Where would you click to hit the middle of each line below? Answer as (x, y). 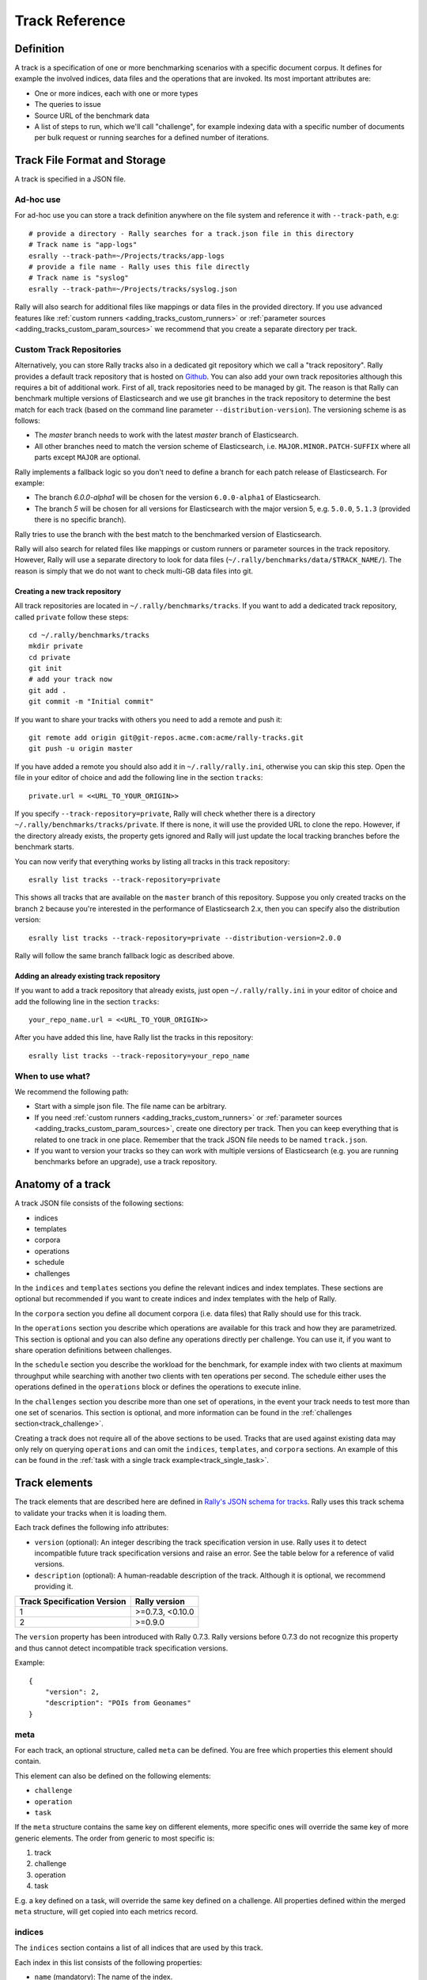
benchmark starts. (44, 847)
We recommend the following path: (72, 1092)
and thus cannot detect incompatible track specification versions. (121, 1648)
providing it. (54, 1586)
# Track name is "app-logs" (83, 245)
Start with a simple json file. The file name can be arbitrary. (130, 1106)
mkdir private (56, 646)
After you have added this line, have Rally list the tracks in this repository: (134, 1038)
